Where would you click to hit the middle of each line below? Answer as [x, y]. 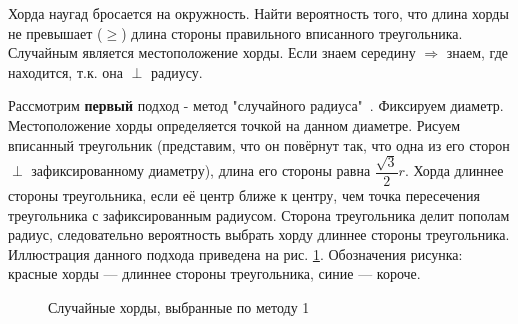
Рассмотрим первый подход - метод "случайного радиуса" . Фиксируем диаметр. [256, 105]
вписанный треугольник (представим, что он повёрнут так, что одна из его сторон [259, 144]
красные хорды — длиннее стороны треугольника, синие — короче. [214, 273]
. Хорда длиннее [454, 170]
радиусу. [176, 71]
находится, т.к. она [65, 71]
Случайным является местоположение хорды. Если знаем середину [212, 52]
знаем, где [477, 52]
